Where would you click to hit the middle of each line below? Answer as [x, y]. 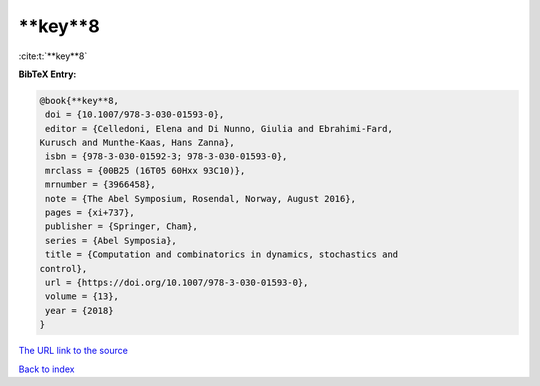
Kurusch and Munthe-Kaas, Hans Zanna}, [137, 143]
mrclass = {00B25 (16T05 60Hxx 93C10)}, [145, 170]
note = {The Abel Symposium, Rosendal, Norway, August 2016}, [201, 198]
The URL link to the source [73, 351]
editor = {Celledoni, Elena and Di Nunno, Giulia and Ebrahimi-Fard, [219, 128]
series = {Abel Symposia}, [111, 240]
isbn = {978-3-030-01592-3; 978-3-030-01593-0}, [166, 156]
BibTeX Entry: [47, 74]
